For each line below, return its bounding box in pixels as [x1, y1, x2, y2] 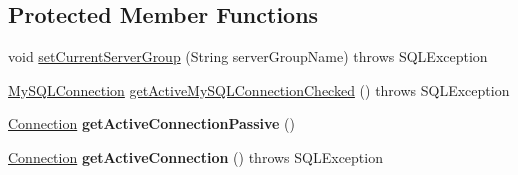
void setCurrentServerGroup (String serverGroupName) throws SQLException [8, 46, 488, 67]
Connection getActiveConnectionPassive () [8, 113, 295, 134]
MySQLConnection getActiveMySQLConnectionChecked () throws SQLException [8, 79, 510, 100]
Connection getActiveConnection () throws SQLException [8, 146, 383, 167]
